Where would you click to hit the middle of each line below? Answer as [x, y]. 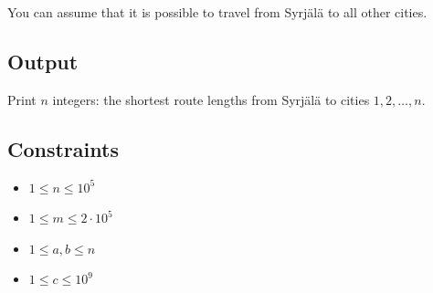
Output [43, 61]
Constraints [63, 148]
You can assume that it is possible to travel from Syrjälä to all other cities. [217, 12]
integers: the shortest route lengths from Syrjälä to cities [211, 99]
